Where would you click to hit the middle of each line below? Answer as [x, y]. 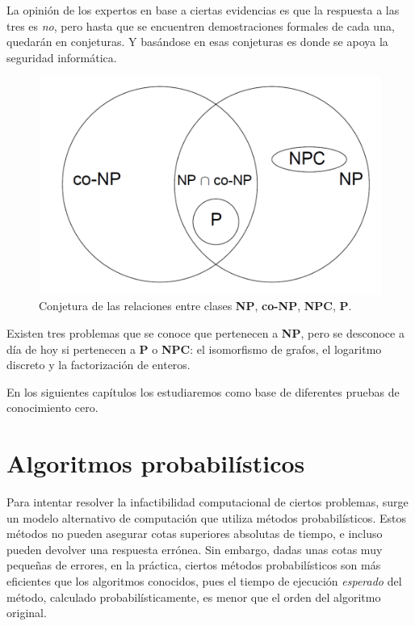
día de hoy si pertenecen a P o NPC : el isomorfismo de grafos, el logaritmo [194, 349]
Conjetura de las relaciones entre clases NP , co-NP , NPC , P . [195, 306]
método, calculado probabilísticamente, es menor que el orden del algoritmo [194, 597]
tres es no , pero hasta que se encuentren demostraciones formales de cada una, [201, 25]
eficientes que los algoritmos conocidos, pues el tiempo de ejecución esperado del [204, 580]
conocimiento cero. [52, 408]
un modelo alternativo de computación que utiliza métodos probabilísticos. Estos [206, 517]
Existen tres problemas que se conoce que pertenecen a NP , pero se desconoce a [205, 332]
